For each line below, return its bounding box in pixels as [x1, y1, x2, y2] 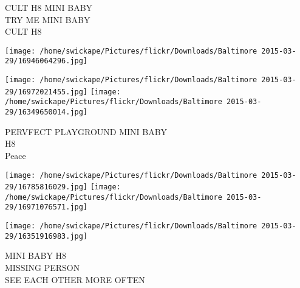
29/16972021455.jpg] [5, 87, 88, 96]
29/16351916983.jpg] [5, 231, 88, 241]
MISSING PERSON [5, 261, 80, 274]
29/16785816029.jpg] [5, 183, 88, 192]
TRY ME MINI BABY [5, 13, 90, 26]
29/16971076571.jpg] [5, 203, 88, 212]
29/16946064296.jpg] [5, 57, 88, 66]
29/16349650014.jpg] [5, 108, 88, 117]
